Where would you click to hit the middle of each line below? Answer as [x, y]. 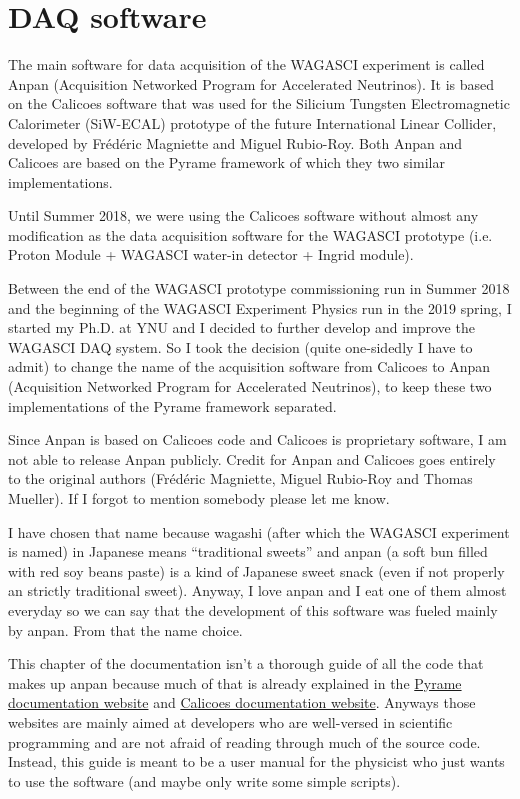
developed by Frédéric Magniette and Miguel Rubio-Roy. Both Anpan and [235, 142]
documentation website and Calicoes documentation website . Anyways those [242, 702]
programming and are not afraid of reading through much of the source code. [244, 741]
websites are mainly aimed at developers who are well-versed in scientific [230, 721]
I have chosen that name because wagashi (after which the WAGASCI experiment [259, 531]
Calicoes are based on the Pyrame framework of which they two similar [226, 162]
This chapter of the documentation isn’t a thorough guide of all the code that [246, 663]
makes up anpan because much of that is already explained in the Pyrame [235, 682]
